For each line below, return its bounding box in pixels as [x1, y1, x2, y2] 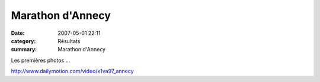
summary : [11, 46, 37, 53]
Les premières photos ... [11, 57, 71, 64]
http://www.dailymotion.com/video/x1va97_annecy [11, 68, 134, 75]
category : [11, 37, 36, 44]
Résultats [57, 37, 81, 44]
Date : [11, 29, 25, 37]
